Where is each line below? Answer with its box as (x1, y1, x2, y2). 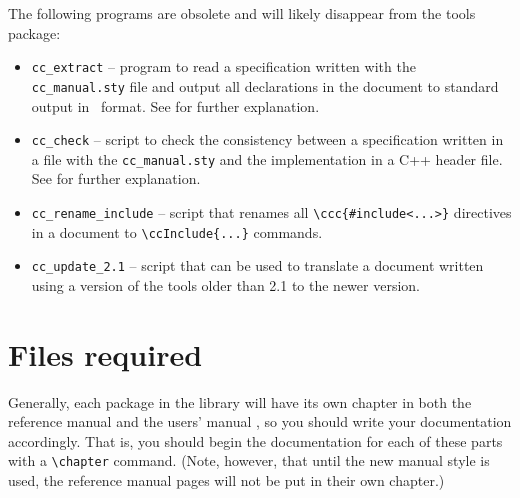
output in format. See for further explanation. (31, 95, 320, 116)
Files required (8, 333, 203, 374)
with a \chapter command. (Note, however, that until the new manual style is (8, 450, 490, 471)
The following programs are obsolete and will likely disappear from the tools (8, 3, 476, 23)
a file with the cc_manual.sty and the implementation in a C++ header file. (31, 148, 503, 169)
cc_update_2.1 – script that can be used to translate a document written (31, 255, 484, 276)
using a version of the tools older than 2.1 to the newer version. (31, 274, 420, 295)
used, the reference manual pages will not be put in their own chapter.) (8, 470, 445, 491)
